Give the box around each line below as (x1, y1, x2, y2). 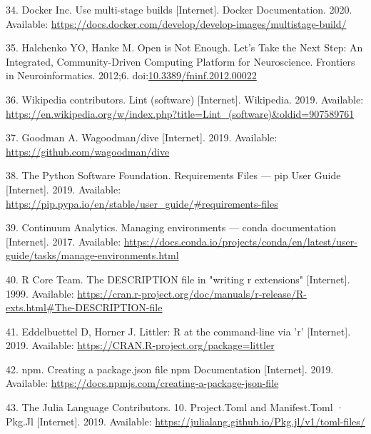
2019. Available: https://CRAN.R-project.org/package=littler (6, 338, 275, 353)
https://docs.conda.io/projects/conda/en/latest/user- (123, 233, 357, 248)
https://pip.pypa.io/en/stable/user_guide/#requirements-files (6, 196, 278, 211)
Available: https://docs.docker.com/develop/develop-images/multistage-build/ (6, 16, 347, 31)
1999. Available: (6, 286, 74, 301)
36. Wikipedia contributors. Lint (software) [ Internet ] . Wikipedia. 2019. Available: (6, 91, 364, 106)
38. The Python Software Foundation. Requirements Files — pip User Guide (6, 168, 341, 183)
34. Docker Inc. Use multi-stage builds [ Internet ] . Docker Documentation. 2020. (6, 2, 352, 16)
